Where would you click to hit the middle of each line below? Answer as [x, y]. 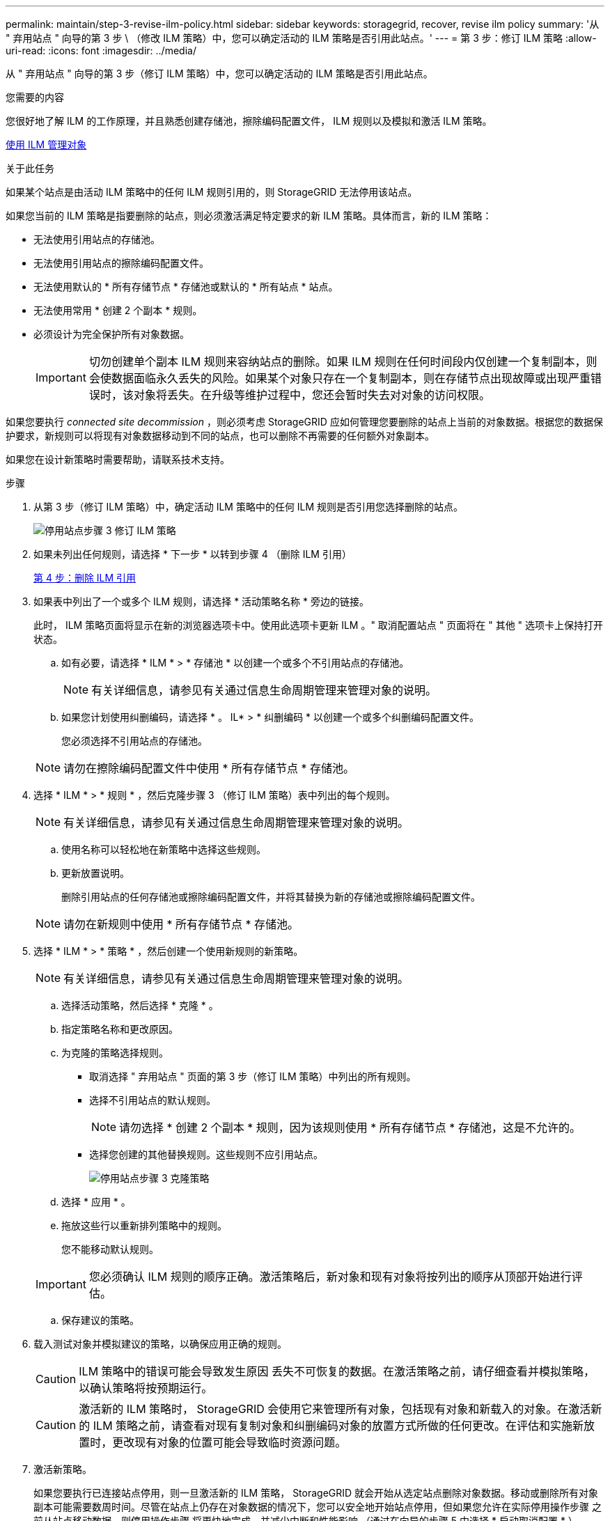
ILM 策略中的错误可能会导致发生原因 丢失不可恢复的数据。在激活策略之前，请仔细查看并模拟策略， [337, 1371]
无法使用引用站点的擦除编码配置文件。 [121, 263]
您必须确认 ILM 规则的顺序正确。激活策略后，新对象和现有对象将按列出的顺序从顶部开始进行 [330, 1277]
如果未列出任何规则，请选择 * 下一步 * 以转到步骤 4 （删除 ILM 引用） [193, 554]
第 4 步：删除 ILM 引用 [85, 578]
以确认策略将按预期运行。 [146, 1388]
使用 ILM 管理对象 [46, 145]
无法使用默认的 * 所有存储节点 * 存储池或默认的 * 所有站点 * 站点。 [186, 287]
